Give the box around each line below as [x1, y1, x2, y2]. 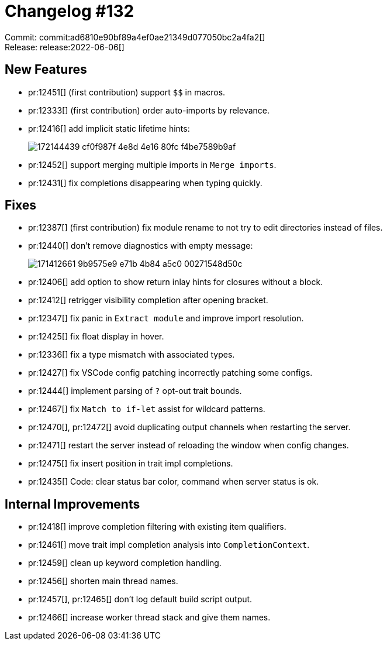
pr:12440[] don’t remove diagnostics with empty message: [28, 241, 253, 251]
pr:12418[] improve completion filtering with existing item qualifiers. [28, 522, 286, 532]
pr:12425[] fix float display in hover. [28, 331, 164, 342]
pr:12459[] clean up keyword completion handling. [28, 558, 222, 568]
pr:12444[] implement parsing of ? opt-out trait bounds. [28, 386, 242, 396]
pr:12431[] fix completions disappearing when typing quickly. [28, 177, 262, 188]
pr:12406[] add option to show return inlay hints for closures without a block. [28, 277, 323, 287]
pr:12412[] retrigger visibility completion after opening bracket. [28, 295, 268, 306]
